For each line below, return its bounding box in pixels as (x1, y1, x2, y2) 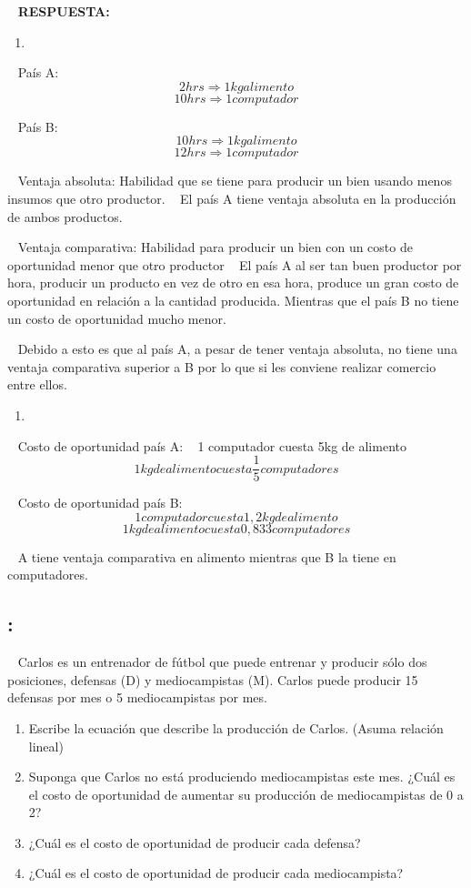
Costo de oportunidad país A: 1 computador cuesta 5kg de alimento (17, 436, 406, 455)
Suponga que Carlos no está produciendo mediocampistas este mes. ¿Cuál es (28, 767, 456, 786)
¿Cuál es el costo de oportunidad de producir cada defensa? (28, 832, 361, 852)
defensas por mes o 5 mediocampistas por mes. (7, 688, 267, 707)
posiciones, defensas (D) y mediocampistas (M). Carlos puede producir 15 (7, 670, 418, 689)
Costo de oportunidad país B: (17, 493, 183, 512)
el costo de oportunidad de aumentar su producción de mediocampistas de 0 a (28, 784, 464, 803)
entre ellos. (7, 375, 67, 394)
